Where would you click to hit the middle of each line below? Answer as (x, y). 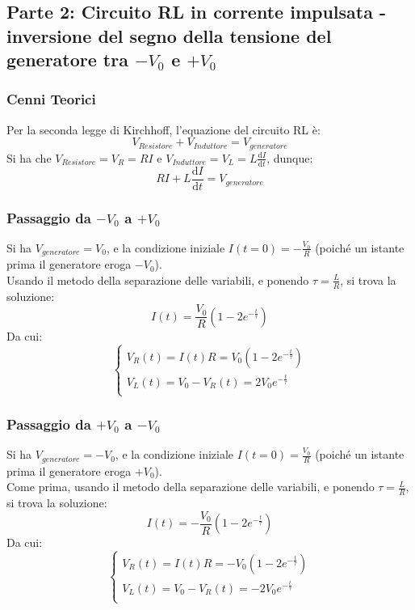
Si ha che (29, 157)
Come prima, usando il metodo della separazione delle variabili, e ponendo (191, 487)
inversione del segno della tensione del (169, 35)
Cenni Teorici (51, 99)
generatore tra (67, 59)
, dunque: (290, 157)
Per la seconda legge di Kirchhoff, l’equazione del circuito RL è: (163, 129)
